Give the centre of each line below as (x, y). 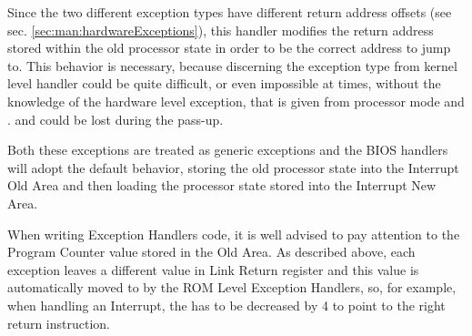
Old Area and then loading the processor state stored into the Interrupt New (222, 185)
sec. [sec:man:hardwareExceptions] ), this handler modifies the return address (221, 30)
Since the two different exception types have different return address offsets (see (230, 12)
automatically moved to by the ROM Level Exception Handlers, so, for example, (232, 287)
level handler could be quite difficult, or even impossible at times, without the (224, 83)
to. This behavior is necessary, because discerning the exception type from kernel (232, 65)
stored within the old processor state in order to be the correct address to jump (229, 48)
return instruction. (59, 323)
